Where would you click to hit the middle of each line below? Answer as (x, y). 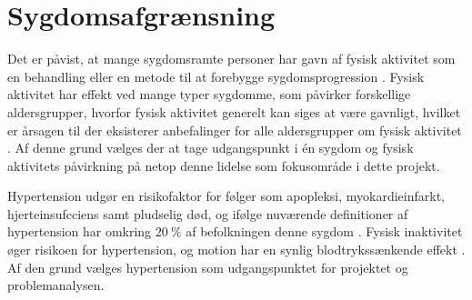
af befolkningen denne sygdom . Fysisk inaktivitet (324, 231)
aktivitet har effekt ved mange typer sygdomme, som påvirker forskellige (209, 94)
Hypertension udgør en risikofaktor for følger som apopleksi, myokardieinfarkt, (226, 196)
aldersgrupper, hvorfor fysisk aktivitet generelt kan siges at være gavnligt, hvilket (234, 111)
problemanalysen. (56, 285)
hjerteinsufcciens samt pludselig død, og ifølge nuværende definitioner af (208, 213)
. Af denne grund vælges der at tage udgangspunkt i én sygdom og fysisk (211, 148)
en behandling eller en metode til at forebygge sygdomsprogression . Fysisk (216, 76)
